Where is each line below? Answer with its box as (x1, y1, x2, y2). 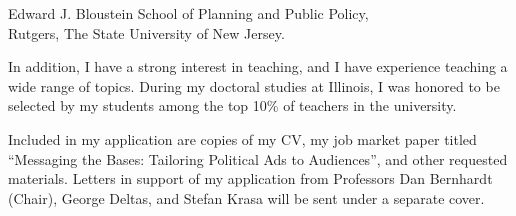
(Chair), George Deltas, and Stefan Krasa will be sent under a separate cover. (8, 187, 485, 208)
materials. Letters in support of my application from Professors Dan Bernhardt (8, 168, 493, 189)
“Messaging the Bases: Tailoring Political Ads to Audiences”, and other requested (8, 148, 508, 169)
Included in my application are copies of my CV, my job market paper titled (8, 128, 477, 149)
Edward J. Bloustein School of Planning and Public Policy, (8, 3, 369, 23)
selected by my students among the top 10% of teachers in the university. (8, 95, 457, 116)
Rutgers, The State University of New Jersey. (8, 22, 285, 43)
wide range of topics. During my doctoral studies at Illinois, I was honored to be (8, 75, 500, 96)
